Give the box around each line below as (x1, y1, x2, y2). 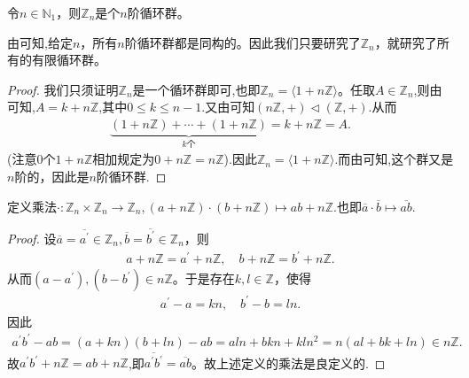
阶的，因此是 (14, 167, 90, 186)
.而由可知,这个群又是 (334, 150, 454, 168)
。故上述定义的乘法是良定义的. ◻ (191, 353, 386, 372)
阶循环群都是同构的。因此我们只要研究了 (124, 33, 361, 51)
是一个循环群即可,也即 (132, 80, 261, 98)
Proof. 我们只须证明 (7, 80, 119, 98)
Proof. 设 (7, 228, 57, 247)
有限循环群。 (31, 50, 106, 69)
